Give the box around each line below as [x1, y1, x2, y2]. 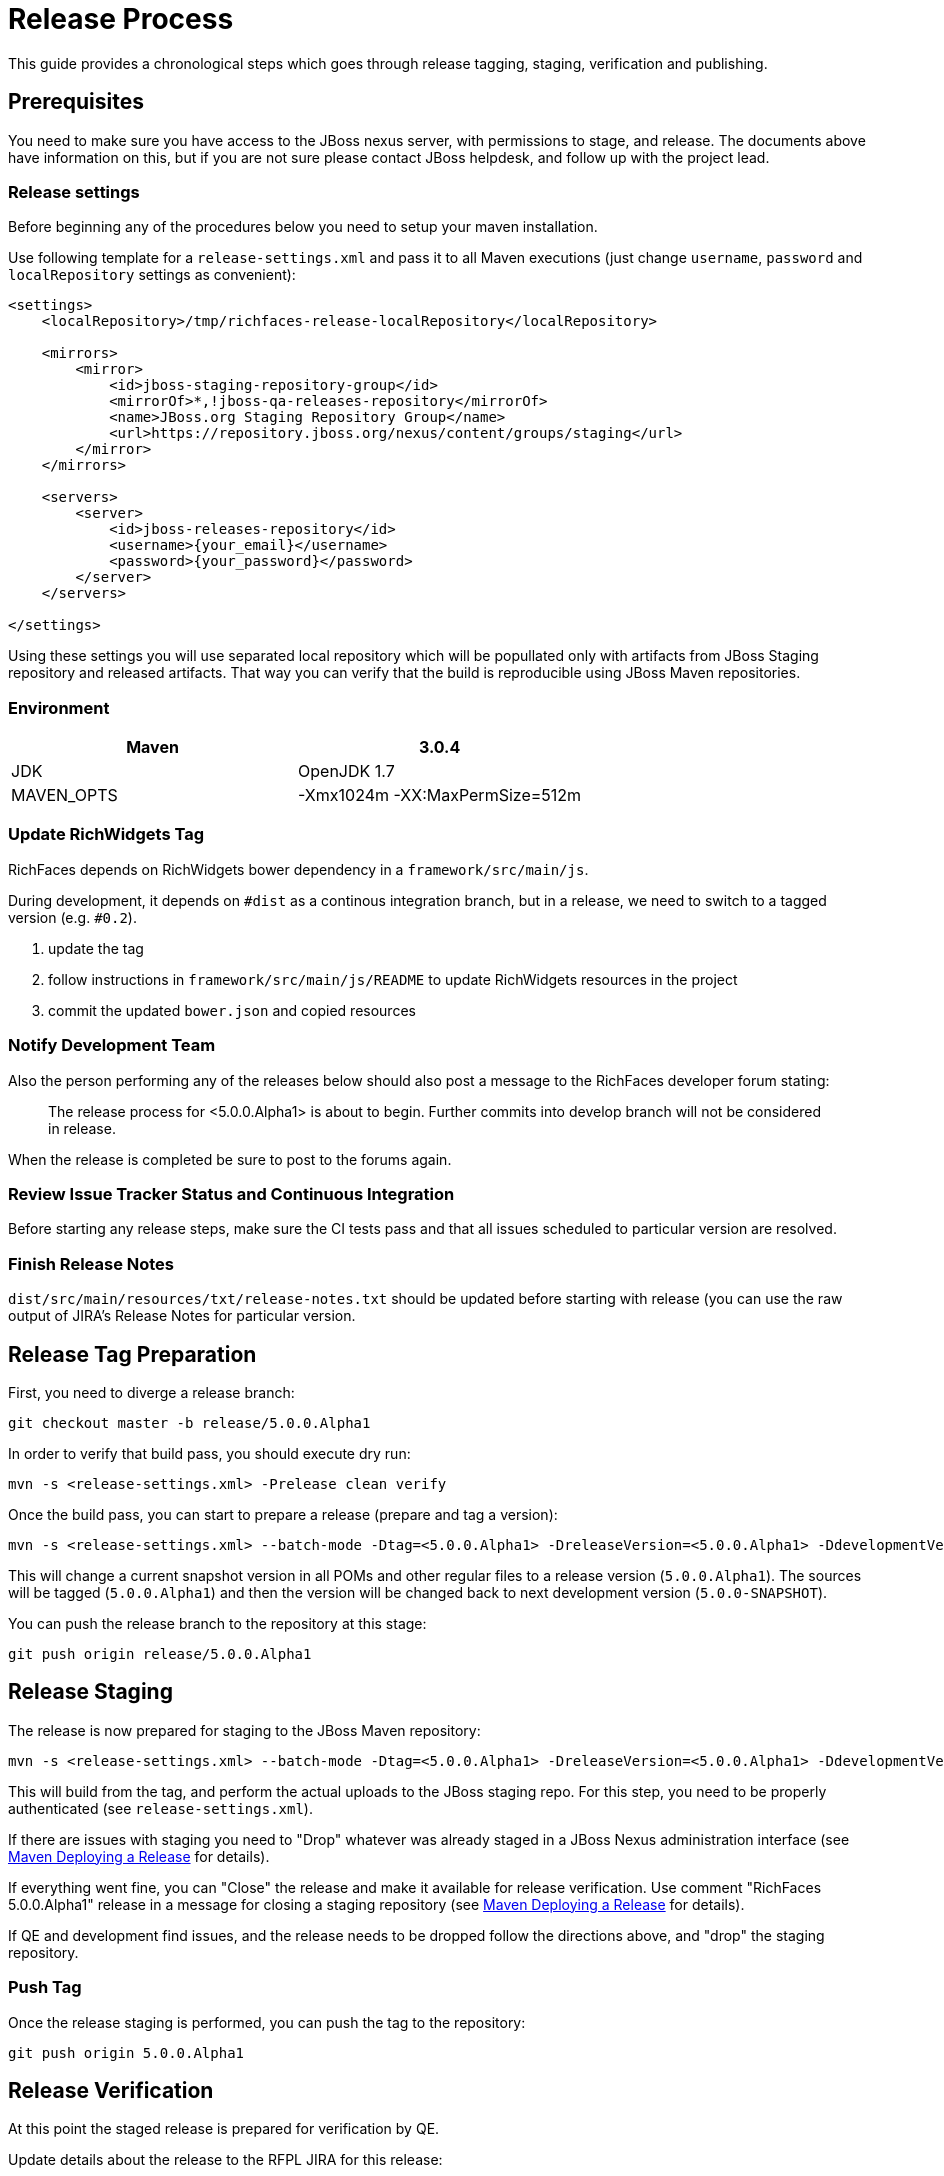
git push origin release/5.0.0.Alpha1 [8, 1645, 312, 1662]
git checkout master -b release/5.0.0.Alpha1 [8, 1414, 371, 1431]
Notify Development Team [8, 1035, 216, 1056]
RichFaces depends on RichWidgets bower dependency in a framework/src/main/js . [8, 860, 589, 878]
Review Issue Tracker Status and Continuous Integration [8, 1183, 455, 1204]
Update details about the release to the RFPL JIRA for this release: [8, 2151, 443, 2169]
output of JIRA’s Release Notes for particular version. [8, 1307, 356, 1325]
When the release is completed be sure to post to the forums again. [8, 1150, 452, 1168]
